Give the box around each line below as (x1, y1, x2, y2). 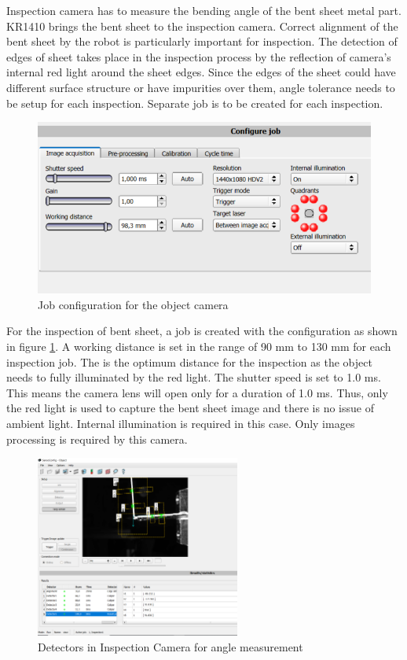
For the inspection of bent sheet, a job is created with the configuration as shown (6, 323, 398, 339)
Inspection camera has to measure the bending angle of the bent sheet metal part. (6, 2, 401, 18)
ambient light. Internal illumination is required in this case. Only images (6, 415, 355, 431)
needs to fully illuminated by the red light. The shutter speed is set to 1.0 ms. (6, 369, 381, 385)
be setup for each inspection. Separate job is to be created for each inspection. (6, 94, 383, 111)
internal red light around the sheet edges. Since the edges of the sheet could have (6, 64, 396, 80)
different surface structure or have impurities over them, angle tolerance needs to (6, 79, 395, 95)
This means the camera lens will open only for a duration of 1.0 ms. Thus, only (6, 384, 388, 400)
